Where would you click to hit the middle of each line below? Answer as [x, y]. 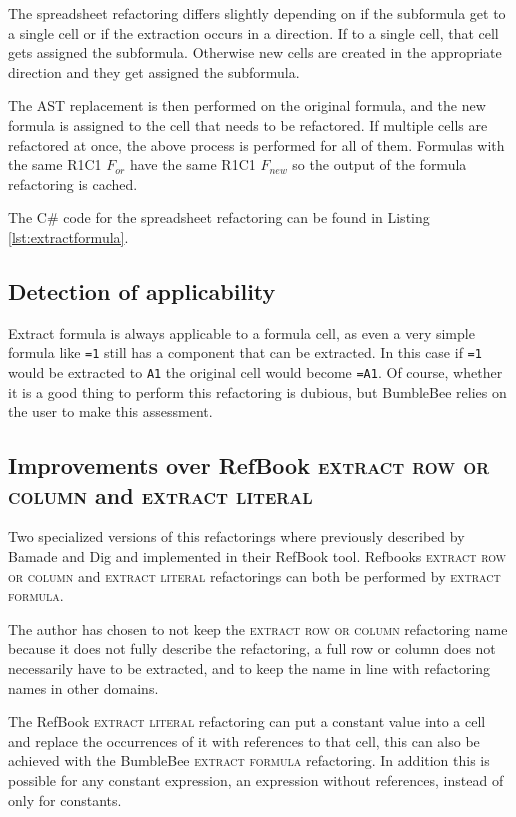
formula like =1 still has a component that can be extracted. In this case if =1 [245, 352]
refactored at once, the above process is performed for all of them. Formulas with [256, 144]
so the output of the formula [379, 164]
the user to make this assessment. [110, 411]
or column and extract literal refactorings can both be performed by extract [254, 575]
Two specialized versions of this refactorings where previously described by [236, 536]
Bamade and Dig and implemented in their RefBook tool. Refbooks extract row [257, 556]
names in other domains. [83, 687]
